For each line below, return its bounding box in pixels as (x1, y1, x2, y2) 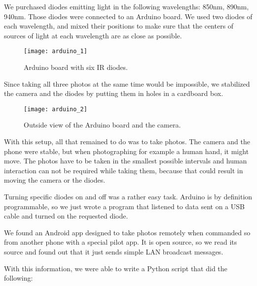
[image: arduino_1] (24, 48, 87, 55)
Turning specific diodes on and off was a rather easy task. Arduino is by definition (4, 191, 253, 202)
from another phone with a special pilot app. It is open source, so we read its (4, 237, 237, 247)
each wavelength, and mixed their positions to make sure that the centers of (4, 21, 234, 31)
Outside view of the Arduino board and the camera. (24, 120, 181, 130)
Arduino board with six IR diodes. (24, 62, 128, 72)
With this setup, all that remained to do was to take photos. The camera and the (4, 136, 250, 147)
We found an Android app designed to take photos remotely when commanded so (4, 227, 251, 237)
